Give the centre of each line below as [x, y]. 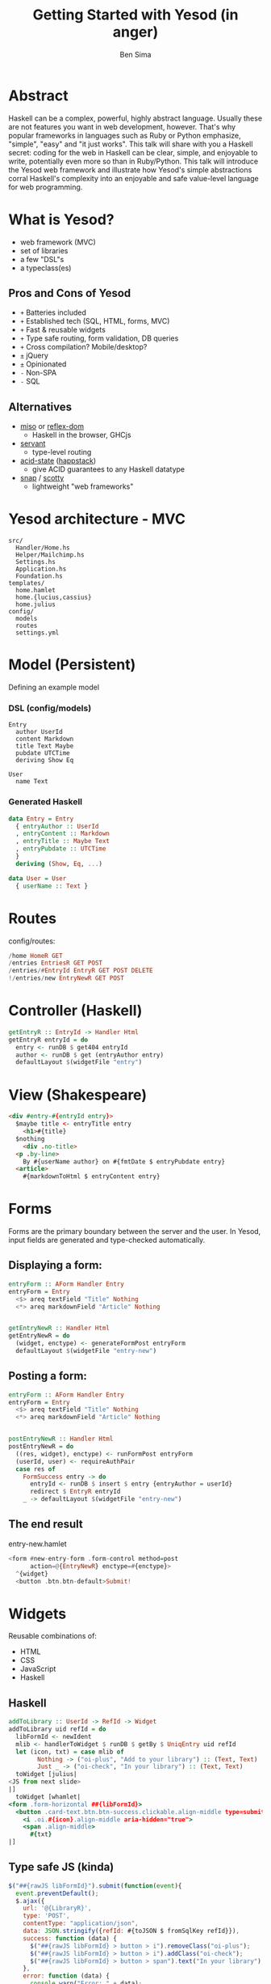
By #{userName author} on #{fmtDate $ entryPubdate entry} [124, 1162]
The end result [46, 1524]
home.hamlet [36, 591]
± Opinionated [43, 364]
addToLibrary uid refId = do [57, 1729]
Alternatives [40, 407]
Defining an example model [54, 687]
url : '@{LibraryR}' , [57, 1908]
